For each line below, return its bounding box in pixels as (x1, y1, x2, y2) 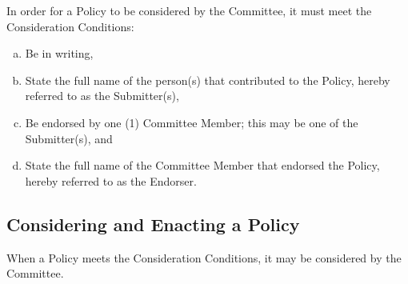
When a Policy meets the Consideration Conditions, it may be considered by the (6, 249, 402, 266)
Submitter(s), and (25, 130, 113, 146)
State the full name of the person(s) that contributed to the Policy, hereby (25, 71, 390, 88)
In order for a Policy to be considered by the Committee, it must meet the (6, 2, 372, 18)
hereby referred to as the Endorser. (25, 172, 197, 189)
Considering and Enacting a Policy (6, 211, 300, 236)
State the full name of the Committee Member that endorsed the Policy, (25, 157, 380, 174)
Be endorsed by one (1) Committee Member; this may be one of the (25, 114, 358, 130)
